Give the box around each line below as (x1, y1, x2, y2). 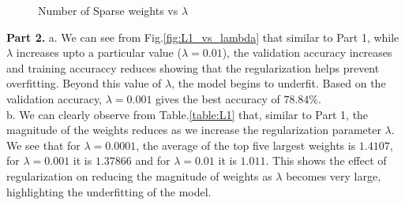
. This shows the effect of (265, 152, 387, 169)
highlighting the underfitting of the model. (6, 183, 212, 199)
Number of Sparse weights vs (38, 2, 178, 18)
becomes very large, (286, 167, 381, 184)
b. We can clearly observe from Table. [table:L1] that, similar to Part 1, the (6, 106, 369, 122)
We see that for (6, 136, 81, 153)
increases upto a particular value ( (16, 44, 182, 61)
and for (135, 152, 171, 169)
